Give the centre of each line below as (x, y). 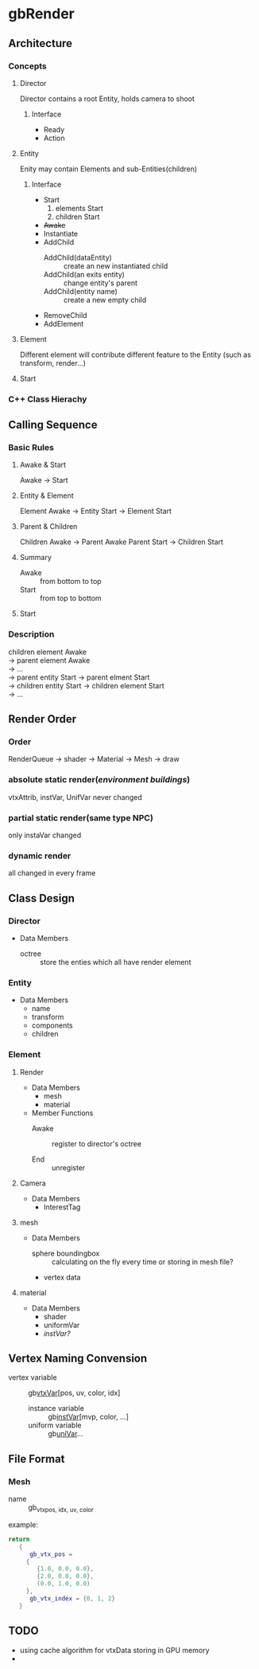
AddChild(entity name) (80, 291)
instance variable (56, 1408)
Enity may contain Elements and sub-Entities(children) (108, 169)
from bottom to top (70, 582)
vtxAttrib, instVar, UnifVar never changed (75, 797)
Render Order (43, 719)
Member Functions (62, 1113)
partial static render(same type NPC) (81, 817)
